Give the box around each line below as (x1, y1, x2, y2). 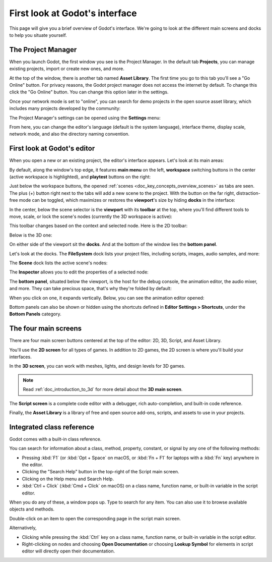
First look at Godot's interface (9, 8, 137, 19)
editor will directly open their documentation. (22, 548, 115, 554)
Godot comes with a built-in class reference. (9, 436, 102, 442)
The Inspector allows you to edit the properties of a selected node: (9, 269, 149, 275)
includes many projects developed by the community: (9, 105, 121, 111)
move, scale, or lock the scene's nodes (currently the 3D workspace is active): (9, 213, 172, 219)
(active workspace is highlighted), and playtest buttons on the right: (9, 174, 151, 180)
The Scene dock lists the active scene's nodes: (9, 260, 108, 266)
